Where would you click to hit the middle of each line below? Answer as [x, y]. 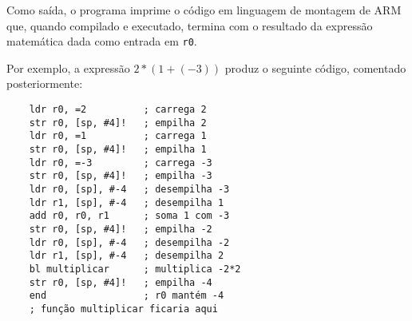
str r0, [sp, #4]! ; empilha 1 [118, 149]
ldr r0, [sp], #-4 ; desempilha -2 [129, 242]
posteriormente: [45, 83]
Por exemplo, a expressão [68, 67]
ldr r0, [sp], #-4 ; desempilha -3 [129, 189]
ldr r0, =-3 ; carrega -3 [121, 162]
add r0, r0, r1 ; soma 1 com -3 [129, 216]
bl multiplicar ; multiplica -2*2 [135, 269]
